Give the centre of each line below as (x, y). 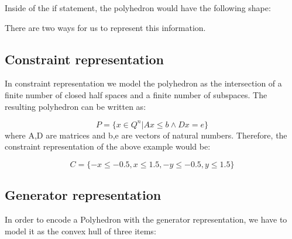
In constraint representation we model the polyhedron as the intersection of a (143, 83)
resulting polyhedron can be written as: (75, 106)
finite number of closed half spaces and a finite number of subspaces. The (136, 94)
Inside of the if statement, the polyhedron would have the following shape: (138, 8)
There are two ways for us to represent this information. (105, 27)
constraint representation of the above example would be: (108, 146)
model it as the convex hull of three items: (80, 231)
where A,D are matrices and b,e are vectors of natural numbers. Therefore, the (146, 135)
